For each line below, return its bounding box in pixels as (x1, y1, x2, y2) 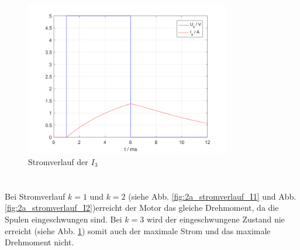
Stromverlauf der (28, 155, 88, 167)
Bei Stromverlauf (5, 190, 65, 202)
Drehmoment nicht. (5, 236, 74, 248)
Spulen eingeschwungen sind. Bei (5, 213, 122, 225)
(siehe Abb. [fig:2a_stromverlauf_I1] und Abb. (128, 190, 296, 202)
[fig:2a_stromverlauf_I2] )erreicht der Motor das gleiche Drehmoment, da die (5, 201, 279, 214)
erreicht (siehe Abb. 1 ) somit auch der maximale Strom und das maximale (5, 224, 271, 237)
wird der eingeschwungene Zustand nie (146, 213, 285, 225)
